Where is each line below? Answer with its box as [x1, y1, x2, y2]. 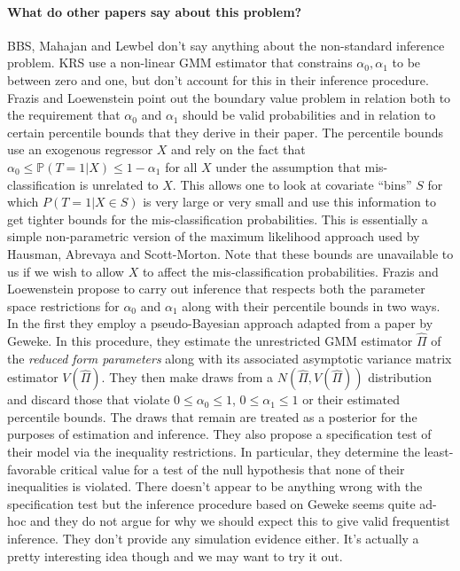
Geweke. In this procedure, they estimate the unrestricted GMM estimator [7, 332, 413, 350]
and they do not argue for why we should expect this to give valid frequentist [30, 512, 450, 530]
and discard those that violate [7, 390, 170, 409]
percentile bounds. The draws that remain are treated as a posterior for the [7, 407, 417, 426]
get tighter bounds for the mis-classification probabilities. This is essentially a [7, 209, 428, 228]
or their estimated [302, 390, 401, 409]
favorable [7, 459, 57, 478]
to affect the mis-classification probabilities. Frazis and [142, 262, 439, 280]
